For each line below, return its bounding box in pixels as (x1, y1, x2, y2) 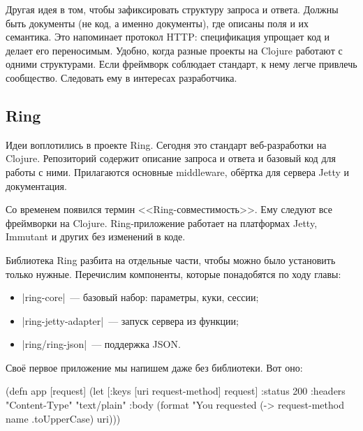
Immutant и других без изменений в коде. (6, 229, 186, 244)
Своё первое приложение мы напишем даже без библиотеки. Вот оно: (6, 360, 303, 374)
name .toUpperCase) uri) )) (6, 411, 121, 425)
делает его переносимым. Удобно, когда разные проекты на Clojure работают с (6, 43, 343, 57)
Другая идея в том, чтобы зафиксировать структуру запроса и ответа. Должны (6, 2, 339, 16)
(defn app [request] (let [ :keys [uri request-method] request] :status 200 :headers (6, 383, 346, 398)
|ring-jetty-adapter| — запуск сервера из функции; (22, 313, 239, 328)
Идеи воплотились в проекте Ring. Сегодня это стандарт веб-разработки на (6, 137, 327, 152)
